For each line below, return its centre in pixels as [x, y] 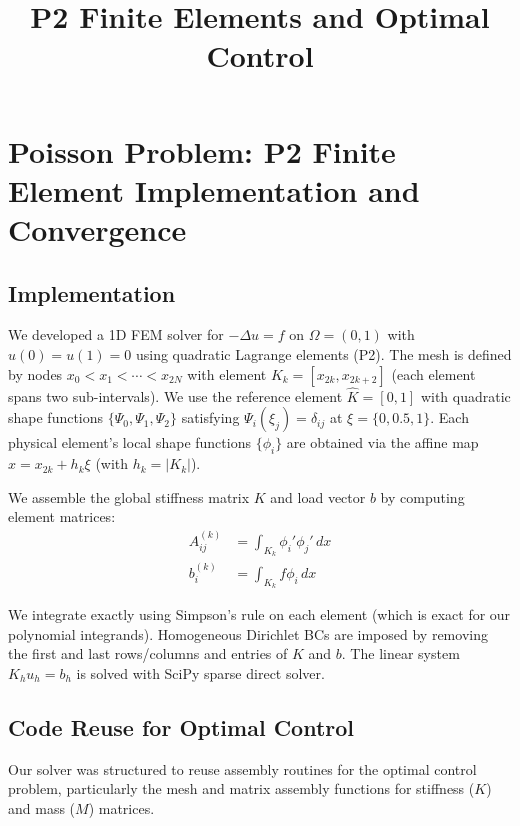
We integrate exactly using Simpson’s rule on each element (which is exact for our [259, 614]
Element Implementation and [214, 189]
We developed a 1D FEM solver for [116, 334]
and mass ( [42, 807]
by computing [422, 496]
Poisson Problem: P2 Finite [202, 150]
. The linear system [400, 653]
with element [227, 373]
